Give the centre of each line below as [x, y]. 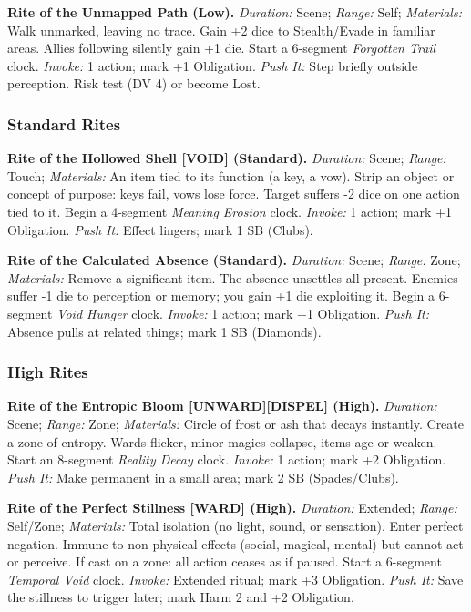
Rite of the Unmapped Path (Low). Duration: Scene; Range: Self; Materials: [235, 12]
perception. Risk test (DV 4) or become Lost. [134, 83]
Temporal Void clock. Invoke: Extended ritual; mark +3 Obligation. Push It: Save [235, 579]
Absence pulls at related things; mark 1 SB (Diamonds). [164, 331]
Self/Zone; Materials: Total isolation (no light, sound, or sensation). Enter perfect [235, 525]
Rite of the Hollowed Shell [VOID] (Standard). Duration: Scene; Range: [227, 158]
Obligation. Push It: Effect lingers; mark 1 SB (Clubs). [160, 229]
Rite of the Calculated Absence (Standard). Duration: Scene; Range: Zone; [234, 260]
